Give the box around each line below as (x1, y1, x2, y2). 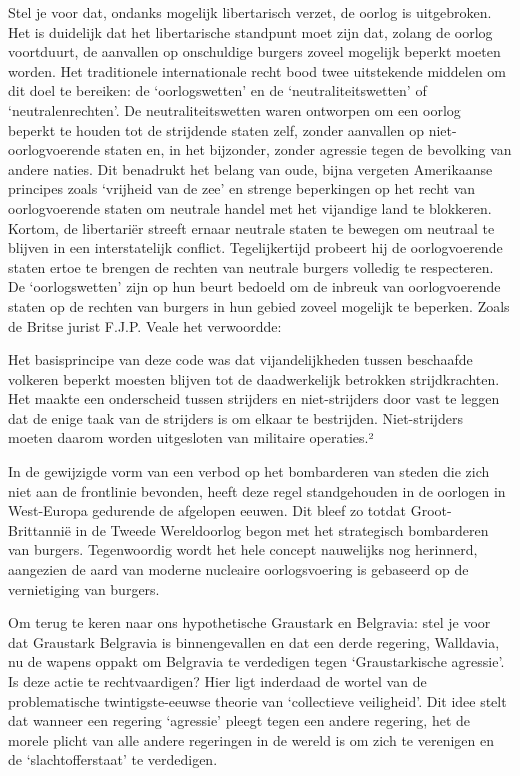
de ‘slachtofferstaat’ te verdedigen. (8, 749, 218, 770)
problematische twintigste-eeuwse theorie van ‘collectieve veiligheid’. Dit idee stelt (8, 690, 507, 711)
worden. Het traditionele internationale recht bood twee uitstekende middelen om (8, 60, 507, 81)
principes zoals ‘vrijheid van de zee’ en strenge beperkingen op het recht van (8, 178, 476, 199)
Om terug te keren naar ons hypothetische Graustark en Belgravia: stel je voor (8, 612, 491, 633)
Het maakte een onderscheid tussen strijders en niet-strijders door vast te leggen (8, 388, 500, 409)
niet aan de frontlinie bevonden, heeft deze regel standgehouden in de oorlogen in (8, 480, 506, 501)
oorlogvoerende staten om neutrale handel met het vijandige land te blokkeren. (8, 197, 492, 218)
